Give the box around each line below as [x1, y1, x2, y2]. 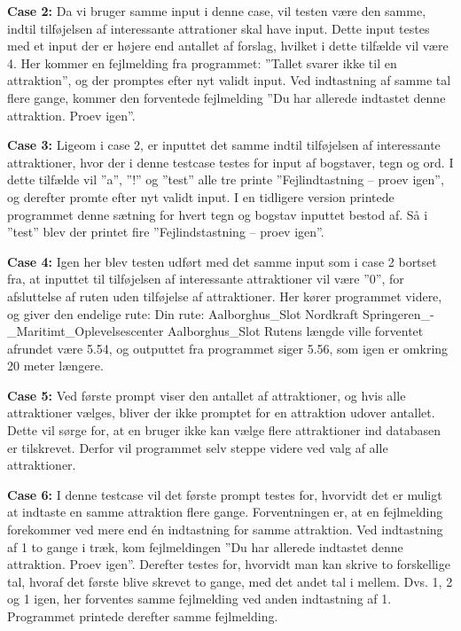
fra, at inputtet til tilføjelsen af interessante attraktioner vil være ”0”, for [7, 269, 404, 288]
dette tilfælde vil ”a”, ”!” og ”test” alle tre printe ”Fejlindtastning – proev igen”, [7, 170, 444, 189]
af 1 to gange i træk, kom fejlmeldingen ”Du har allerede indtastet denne [7, 537, 403, 556]
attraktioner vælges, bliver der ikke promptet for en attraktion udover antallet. [7, 403, 435, 422]
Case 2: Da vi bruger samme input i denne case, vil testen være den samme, [7, 2, 426, 19]
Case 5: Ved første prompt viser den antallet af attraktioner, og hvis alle [7, 386, 406, 404]
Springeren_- [363, 304, 434, 323]
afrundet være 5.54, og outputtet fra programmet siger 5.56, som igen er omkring [7, 339, 449, 357]
